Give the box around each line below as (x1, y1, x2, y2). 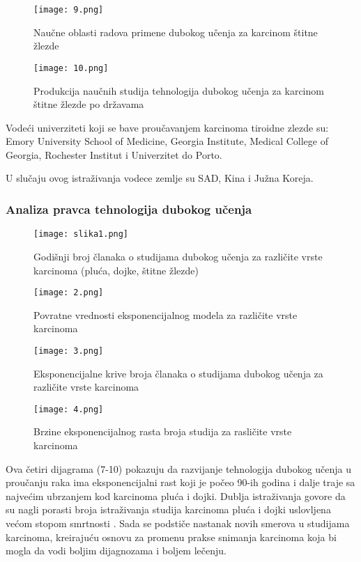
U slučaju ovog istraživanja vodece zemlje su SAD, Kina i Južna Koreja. (6, 171, 314, 185)
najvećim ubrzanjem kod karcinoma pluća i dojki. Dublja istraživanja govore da (6, 488, 346, 503)
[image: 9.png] (33, 5, 104, 15)
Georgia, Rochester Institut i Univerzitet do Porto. (6, 147, 222, 162)
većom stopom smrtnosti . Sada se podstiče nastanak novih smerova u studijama (6, 516, 350, 531)
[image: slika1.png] (33, 229, 129, 240)
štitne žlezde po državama (33, 97, 144, 111)
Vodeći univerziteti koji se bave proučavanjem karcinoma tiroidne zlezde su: (6, 120, 329, 134)
